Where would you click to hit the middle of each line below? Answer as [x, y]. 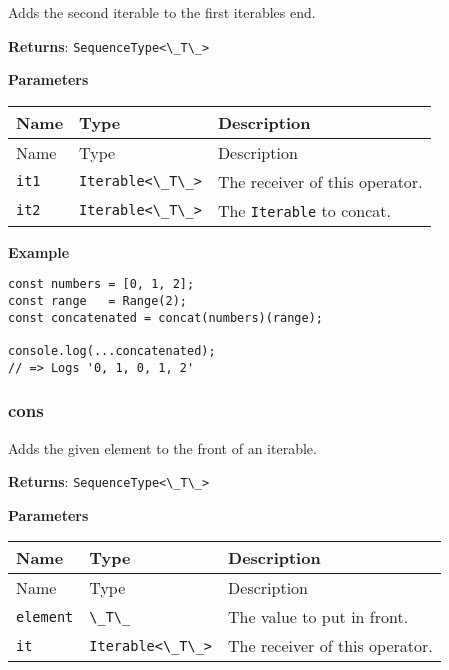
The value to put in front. [318, 617]
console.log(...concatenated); [112, 351]
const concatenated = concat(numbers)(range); [165, 317]
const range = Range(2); [97, 301]
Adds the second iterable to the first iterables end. [162, 12]
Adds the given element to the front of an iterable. [162, 447]
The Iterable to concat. [304, 210]
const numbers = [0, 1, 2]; [101, 284]
